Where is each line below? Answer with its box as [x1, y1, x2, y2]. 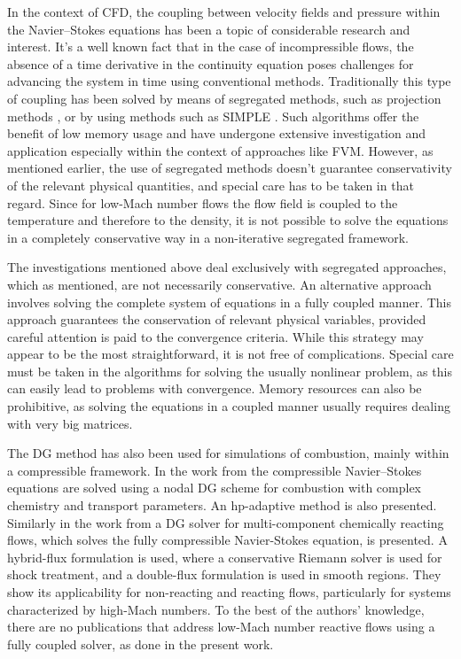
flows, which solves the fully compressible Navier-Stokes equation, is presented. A [7, 531, 448, 549]
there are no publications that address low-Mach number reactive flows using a [7, 617, 435, 636]
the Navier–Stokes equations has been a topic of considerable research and [7, 19, 410, 38]
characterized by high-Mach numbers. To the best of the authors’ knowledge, [7, 600, 425, 618]
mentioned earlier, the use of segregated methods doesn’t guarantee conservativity [7, 159, 452, 177]
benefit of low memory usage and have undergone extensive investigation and [7, 124, 426, 143]
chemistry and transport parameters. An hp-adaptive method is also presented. [7, 496, 437, 515]
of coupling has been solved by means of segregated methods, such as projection [7, 89, 441, 107]
